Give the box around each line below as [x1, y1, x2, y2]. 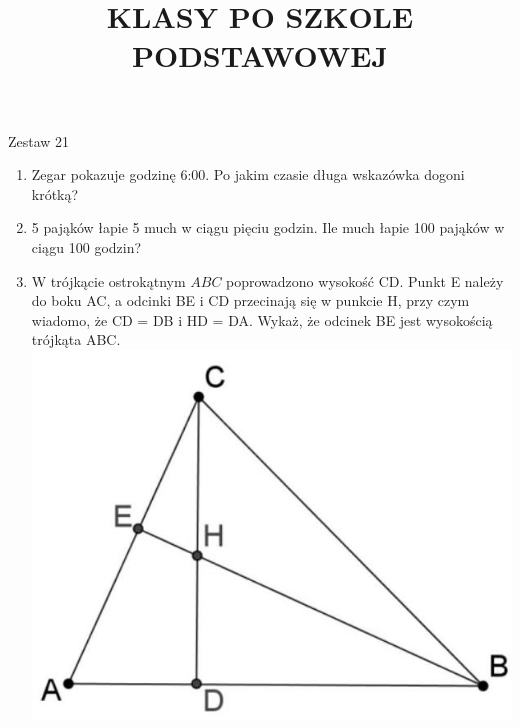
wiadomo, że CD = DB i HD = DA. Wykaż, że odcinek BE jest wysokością [31, 309, 493, 330]
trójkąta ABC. [31, 329, 121, 350]
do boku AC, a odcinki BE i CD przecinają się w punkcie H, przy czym [31, 290, 470, 311]
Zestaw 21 [8, 130, 70, 151]
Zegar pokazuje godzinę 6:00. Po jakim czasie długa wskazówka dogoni [31, 164, 465, 185]
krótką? [31, 183, 79, 204]
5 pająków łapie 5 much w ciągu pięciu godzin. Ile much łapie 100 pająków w [31, 217, 505, 238]
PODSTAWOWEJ [131, 35, 389, 76]
